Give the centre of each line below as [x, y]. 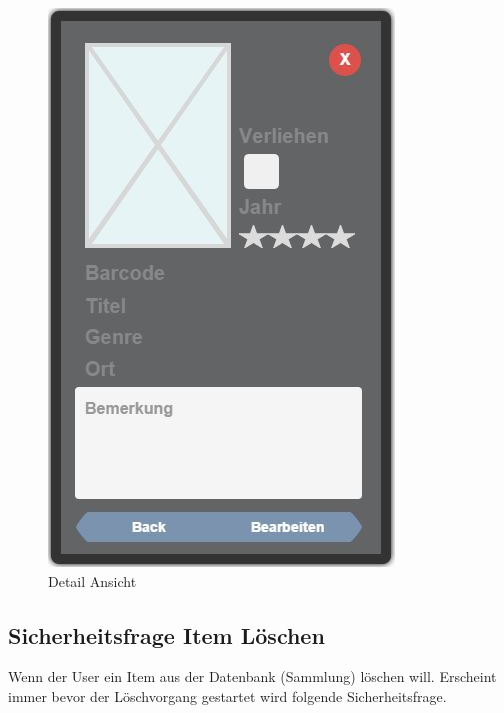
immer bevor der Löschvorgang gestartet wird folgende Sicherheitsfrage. [227, 695]
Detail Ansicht [92, 580]
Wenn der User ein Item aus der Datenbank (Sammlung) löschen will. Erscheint [252, 676]
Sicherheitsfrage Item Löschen [166, 634]
